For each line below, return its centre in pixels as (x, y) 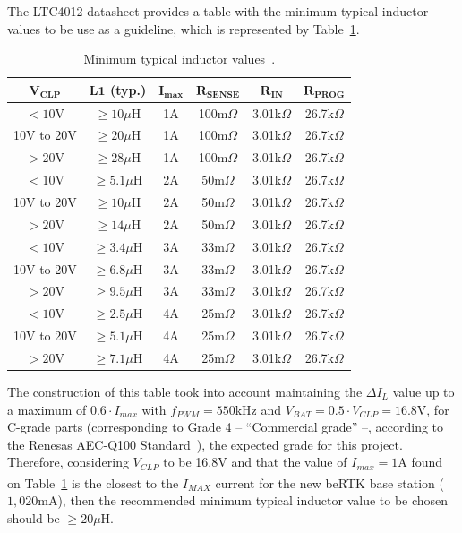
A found (420, 462)
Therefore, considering (68, 462)
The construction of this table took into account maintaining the (185, 391)
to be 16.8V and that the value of (255, 462)
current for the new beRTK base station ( (330, 482)
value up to (423, 391)
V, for (433, 409)
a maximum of (47, 409)
